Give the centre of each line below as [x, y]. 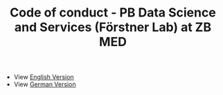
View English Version [44, 77]
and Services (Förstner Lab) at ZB [113, 27]
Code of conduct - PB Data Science [113, 13]
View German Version [45, 85]
